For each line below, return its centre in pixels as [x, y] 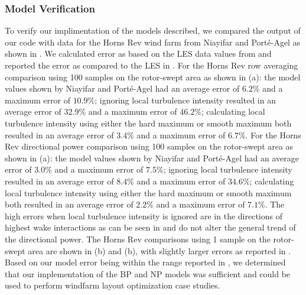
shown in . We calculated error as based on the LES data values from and [138, 54]
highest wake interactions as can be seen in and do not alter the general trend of [150, 227]
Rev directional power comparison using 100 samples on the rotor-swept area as [149, 146]
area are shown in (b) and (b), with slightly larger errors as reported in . [159, 250]
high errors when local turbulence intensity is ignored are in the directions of [144, 215]
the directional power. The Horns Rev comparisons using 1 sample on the [138, 239]
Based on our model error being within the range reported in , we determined [145, 262]
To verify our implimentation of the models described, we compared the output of [153, 30]
